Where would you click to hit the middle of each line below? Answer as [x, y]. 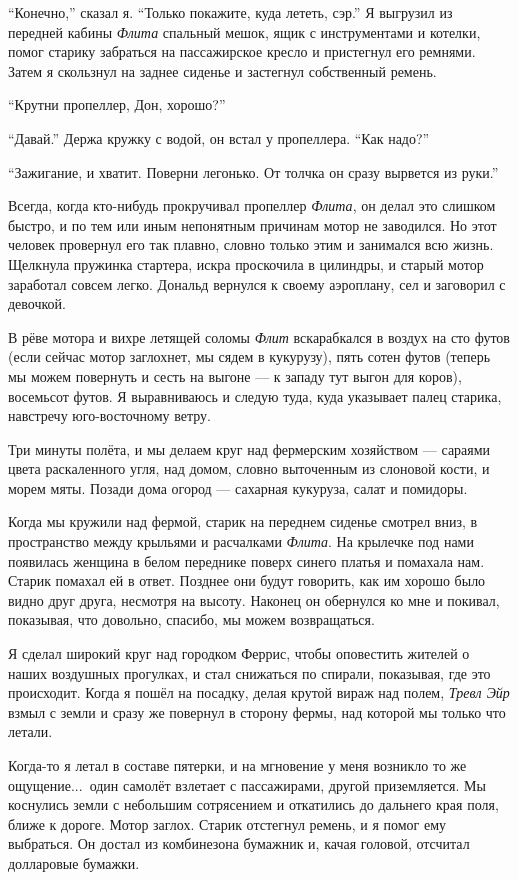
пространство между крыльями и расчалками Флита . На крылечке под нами [241, 541]
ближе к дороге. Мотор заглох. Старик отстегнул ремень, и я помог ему [227, 823]
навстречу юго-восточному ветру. [109, 415]
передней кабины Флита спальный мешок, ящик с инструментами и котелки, [244, 31]
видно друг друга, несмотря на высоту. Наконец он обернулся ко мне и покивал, [254, 599]
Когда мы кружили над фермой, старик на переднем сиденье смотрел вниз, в [243, 521]
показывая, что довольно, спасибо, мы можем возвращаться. [191, 619]
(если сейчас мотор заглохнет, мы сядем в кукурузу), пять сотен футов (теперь [249, 356]
